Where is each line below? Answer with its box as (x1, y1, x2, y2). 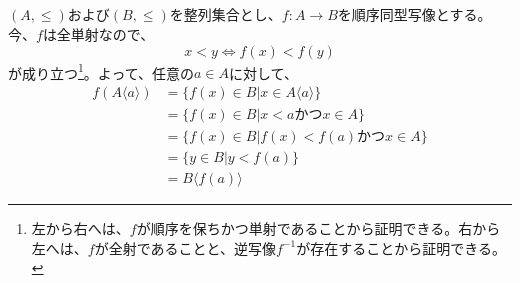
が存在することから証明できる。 (296, 237, 506, 258)
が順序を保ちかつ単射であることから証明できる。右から (136, 217, 501, 238)
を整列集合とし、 (169, 4, 282, 25)
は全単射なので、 (42, 23, 155, 44)
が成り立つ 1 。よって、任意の (8, 59, 195, 83)
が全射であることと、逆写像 (94, 237, 276, 258)
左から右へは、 (31, 217, 130, 238)
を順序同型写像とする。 (337, 4, 492, 25)
